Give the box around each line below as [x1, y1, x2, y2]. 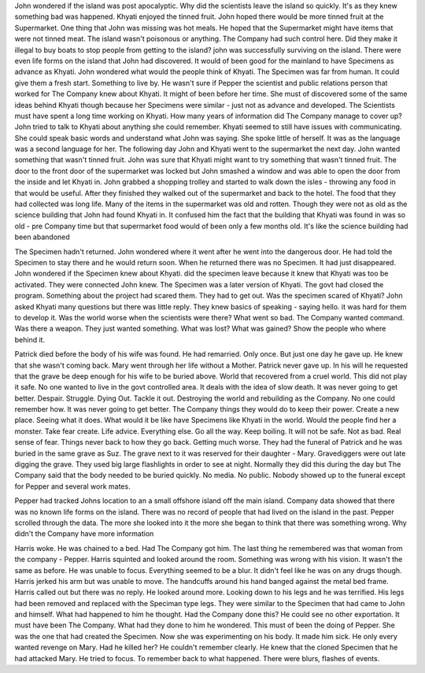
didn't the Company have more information [14, 529, 154, 538]
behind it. [14, 335, 46, 344]
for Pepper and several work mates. [14, 481, 131, 491]
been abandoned [14, 232, 70, 242]
